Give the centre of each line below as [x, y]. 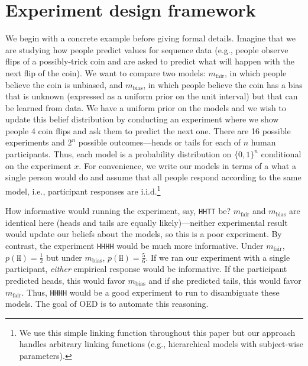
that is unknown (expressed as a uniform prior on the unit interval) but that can [152, 96]
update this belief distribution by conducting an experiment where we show [142, 119]
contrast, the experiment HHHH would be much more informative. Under [134, 245]
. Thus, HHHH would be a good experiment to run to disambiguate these [150, 292]
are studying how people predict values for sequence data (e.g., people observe [147, 49]
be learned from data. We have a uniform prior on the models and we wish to [146, 107]
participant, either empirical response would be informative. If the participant [146, 269]
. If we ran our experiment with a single [218, 257]
